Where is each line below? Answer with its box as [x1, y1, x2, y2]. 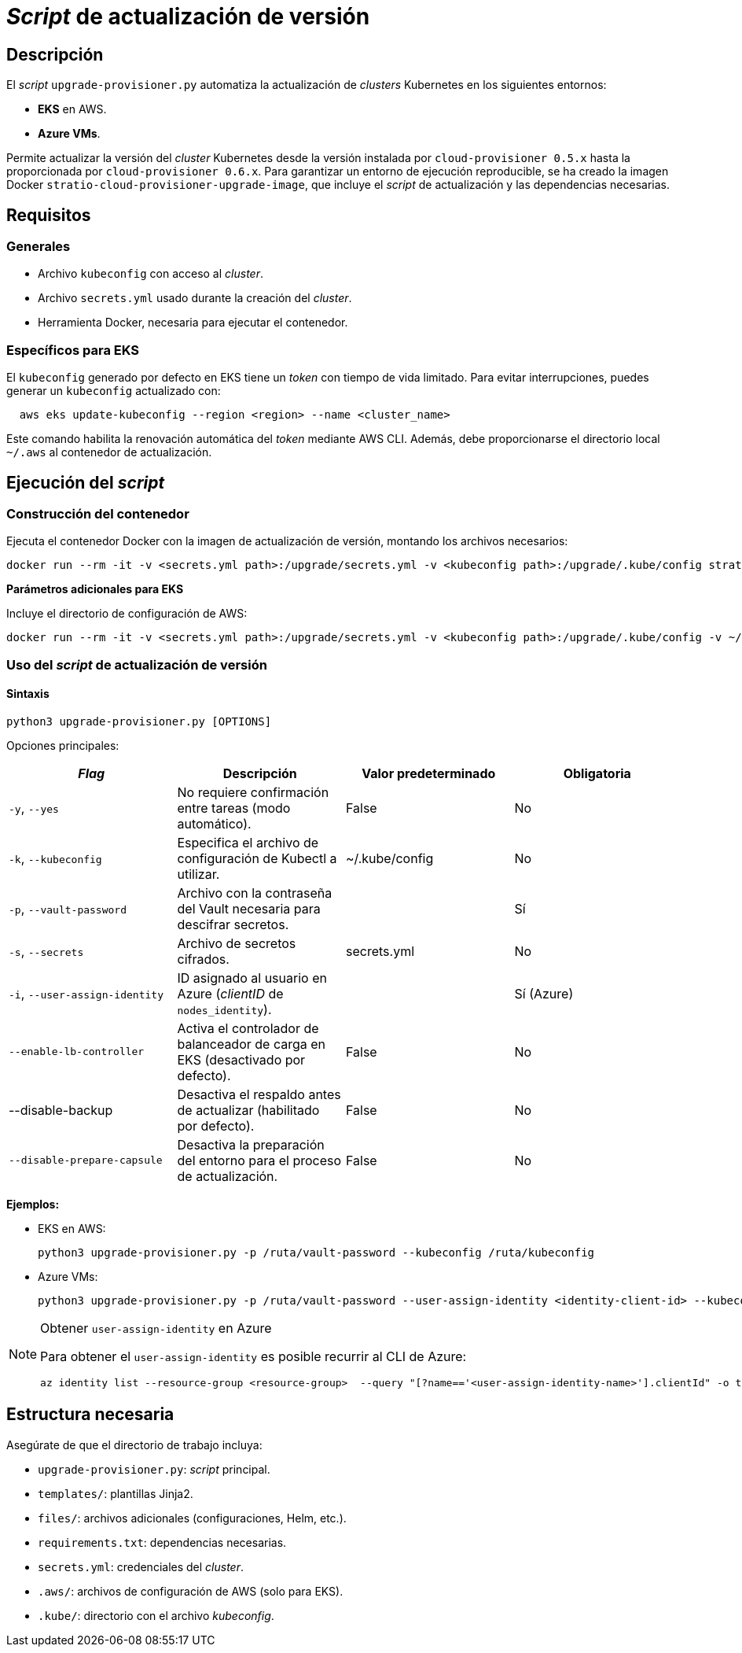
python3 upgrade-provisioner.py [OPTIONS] [6, 714, 272, 728]
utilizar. [177, 865, 220, 882]
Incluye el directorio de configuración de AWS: [6, 607, 248, 621]
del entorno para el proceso [177, 1152, 342, 1168]
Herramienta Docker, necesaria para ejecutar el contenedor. [38, 315, 348, 330]
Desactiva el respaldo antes [177, 1086, 341, 1102]
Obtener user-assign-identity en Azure [40, 1319, 272, 1336]
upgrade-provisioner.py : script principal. [38, 1462, 270, 1476]
